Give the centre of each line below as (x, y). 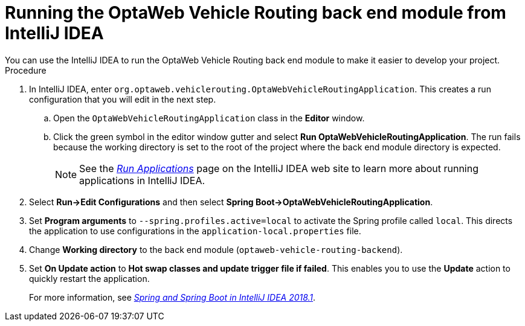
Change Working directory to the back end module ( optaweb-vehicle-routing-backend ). (216, 249)
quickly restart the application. (89, 278)
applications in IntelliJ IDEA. (142, 180)
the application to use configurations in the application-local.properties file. (195, 231)
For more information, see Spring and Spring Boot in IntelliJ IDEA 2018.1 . (172, 297)
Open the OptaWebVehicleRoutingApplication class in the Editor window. (209, 118)
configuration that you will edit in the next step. (123, 99)
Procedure (26, 70)
